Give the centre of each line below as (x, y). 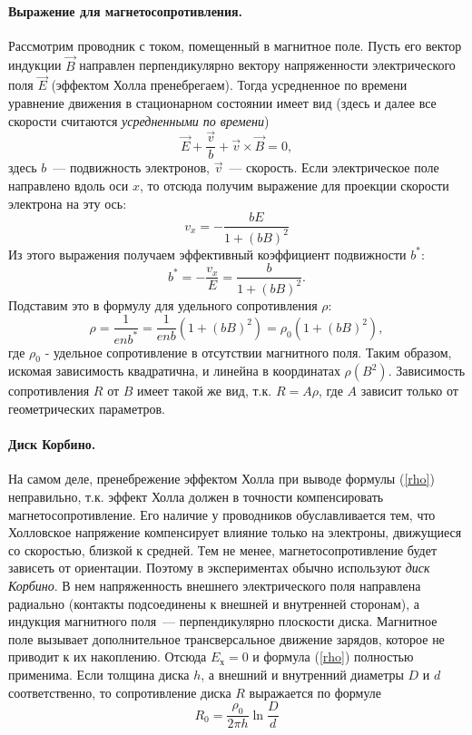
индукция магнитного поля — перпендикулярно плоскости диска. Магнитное (223, 621)
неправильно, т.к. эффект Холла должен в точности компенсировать (196, 497)
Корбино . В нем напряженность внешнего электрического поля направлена (215, 586)
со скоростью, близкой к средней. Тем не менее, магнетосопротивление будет (223, 549)
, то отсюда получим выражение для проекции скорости (294, 186)
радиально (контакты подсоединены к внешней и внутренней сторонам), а (214, 603)
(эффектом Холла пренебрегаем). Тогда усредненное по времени (229, 85)
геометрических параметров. (87, 409)
